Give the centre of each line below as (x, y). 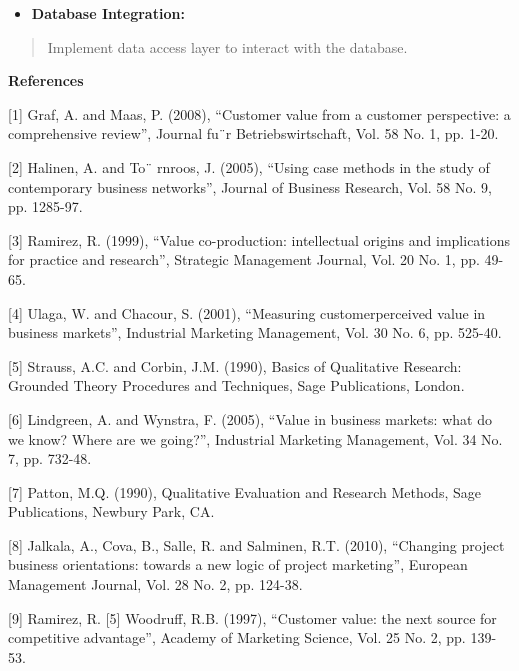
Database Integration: (108, 13)
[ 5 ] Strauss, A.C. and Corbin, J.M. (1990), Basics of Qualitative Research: (235, 365)
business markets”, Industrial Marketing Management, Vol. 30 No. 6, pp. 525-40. (255, 332)
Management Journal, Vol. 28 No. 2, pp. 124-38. (155, 584)
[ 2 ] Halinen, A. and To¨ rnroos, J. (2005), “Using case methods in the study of (249, 166)
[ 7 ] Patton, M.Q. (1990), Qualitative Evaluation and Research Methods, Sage (244, 491)
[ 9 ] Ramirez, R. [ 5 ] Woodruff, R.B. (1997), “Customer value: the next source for (252, 617)
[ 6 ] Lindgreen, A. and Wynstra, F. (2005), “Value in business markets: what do (250, 418)
